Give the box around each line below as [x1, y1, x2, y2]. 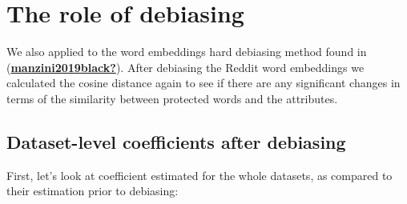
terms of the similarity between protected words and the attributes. [6, 90, 338, 106]
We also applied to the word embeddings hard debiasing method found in [6, 43, 367, 60]
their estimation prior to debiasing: [6, 182, 179, 199]
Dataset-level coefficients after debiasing [6, 129, 346, 154]
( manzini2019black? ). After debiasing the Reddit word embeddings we [6, 58, 365, 75]
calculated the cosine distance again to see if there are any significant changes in [6, 74, 401, 91]
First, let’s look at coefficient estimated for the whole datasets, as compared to [6, 166, 393, 183]
